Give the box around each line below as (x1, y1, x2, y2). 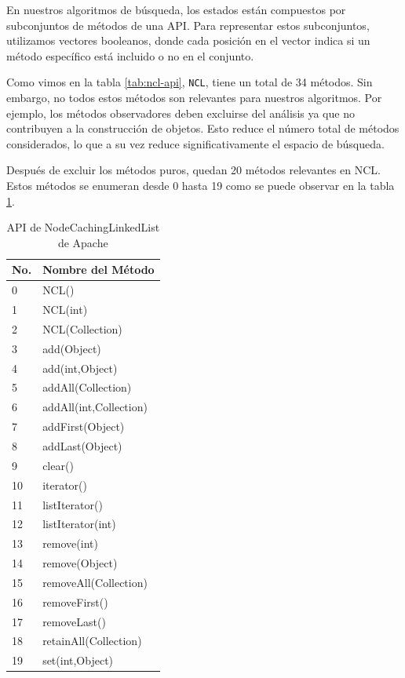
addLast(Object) (42, 437, 122, 454)
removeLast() (42, 613, 106, 629)
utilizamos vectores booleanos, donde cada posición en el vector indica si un (6, 32, 370, 49)
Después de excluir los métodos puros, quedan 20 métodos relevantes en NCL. (6, 162, 381, 178)
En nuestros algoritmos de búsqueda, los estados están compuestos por (6, 2, 346, 17)
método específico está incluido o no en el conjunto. (6, 47, 254, 64)
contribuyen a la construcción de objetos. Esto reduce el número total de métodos (6, 120, 400, 137)
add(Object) (42, 340, 101, 356)
